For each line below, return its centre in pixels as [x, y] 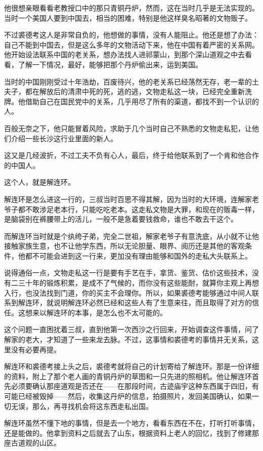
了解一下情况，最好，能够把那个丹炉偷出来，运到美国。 [110, 64]
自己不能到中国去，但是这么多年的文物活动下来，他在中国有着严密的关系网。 [131, 44]
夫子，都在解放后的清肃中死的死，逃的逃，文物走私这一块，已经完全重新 [124, 91]
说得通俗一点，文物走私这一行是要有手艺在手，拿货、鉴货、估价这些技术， [128, 273]
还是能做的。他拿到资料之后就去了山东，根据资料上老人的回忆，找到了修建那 [131, 433]
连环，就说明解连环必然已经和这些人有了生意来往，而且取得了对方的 [138, 302]
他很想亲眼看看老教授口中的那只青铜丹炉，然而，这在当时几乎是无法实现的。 [131, 8]
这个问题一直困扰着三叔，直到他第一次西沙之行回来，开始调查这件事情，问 [128, 329]
